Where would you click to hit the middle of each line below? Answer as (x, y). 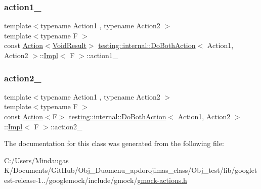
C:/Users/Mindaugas (36, 160)
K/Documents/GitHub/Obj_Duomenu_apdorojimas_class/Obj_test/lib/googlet (131, 170)
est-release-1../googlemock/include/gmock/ (71, 180)
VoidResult (69, 45)
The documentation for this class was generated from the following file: (114, 143)
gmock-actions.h (162, 180)
